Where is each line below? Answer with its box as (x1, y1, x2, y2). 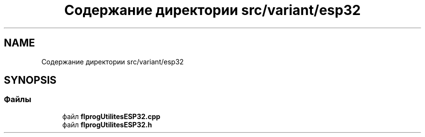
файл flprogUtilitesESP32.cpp (62, 112, 161, 121)
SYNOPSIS (4, 74, 57, 87)
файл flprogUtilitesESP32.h (62, 120, 152, 129)
